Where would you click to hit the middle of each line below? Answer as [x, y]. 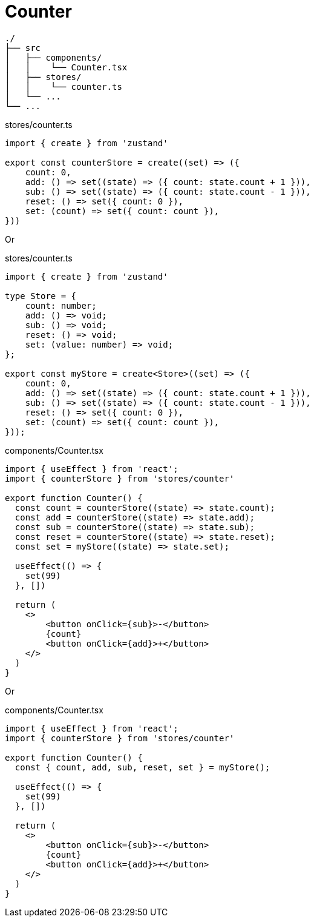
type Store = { [41, 296]
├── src [23, 48]
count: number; [61, 305]
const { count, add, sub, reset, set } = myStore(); [142, 767]
